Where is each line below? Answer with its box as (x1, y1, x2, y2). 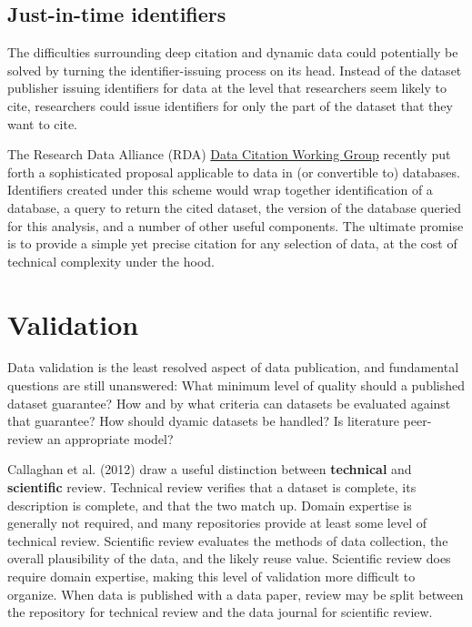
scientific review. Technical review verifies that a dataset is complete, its (7, 478, 417, 497)
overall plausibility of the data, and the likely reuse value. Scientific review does (7, 549, 451, 568)
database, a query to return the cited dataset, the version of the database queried (7, 197, 462, 217)
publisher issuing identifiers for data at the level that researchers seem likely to (7, 78, 447, 97)
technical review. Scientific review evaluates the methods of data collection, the (7, 531, 448, 550)
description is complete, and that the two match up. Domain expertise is (7, 495, 412, 514)
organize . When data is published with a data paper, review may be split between (7, 584, 464, 603)
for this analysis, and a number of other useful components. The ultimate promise (7, 216, 464, 235)
